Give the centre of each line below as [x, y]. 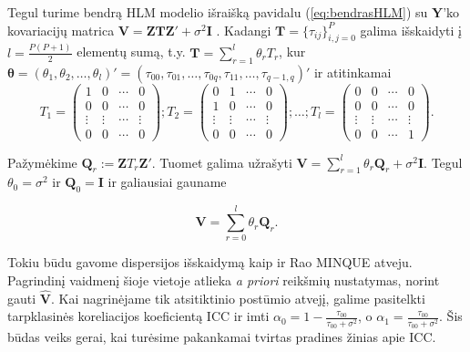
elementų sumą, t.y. [131, 52]
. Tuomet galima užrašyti [222, 162]
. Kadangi [244, 30]
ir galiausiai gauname [167, 182]
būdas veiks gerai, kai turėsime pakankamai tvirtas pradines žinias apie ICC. [222, 336]
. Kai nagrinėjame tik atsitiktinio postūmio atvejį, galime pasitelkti [238, 298]
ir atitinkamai [352, 72]
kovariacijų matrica [61, 30]
